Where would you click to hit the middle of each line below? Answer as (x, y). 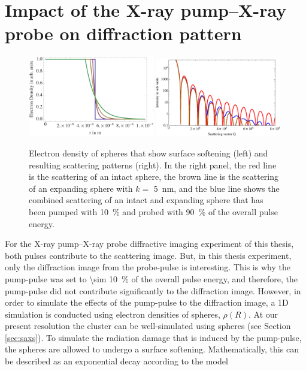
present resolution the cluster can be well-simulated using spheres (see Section (148, 326)
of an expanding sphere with (81, 188)
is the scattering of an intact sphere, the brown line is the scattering (154, 177)
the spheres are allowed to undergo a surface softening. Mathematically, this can (152, 349)
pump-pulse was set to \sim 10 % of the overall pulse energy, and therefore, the (151, 278)
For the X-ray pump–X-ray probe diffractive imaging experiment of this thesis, (149, 244)
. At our (263, 314)
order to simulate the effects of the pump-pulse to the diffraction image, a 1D (147, 302)
